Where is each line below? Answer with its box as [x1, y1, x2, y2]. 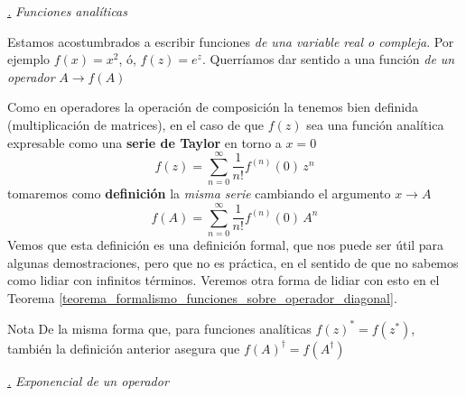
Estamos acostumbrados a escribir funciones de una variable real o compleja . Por [7, 32, 454, 51]
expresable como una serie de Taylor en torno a [7, 133, 282, 152]
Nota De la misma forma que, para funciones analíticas [7, 318, 312, 337]
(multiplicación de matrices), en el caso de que [7, 115, 265, 134]
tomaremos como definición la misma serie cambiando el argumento [7, 184, 391, 203]
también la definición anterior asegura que [7, 338, 240, 357]
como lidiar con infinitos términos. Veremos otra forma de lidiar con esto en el [7, 271, 440, 290]
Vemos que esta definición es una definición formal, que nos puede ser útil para [7, 235, 444, 253]
